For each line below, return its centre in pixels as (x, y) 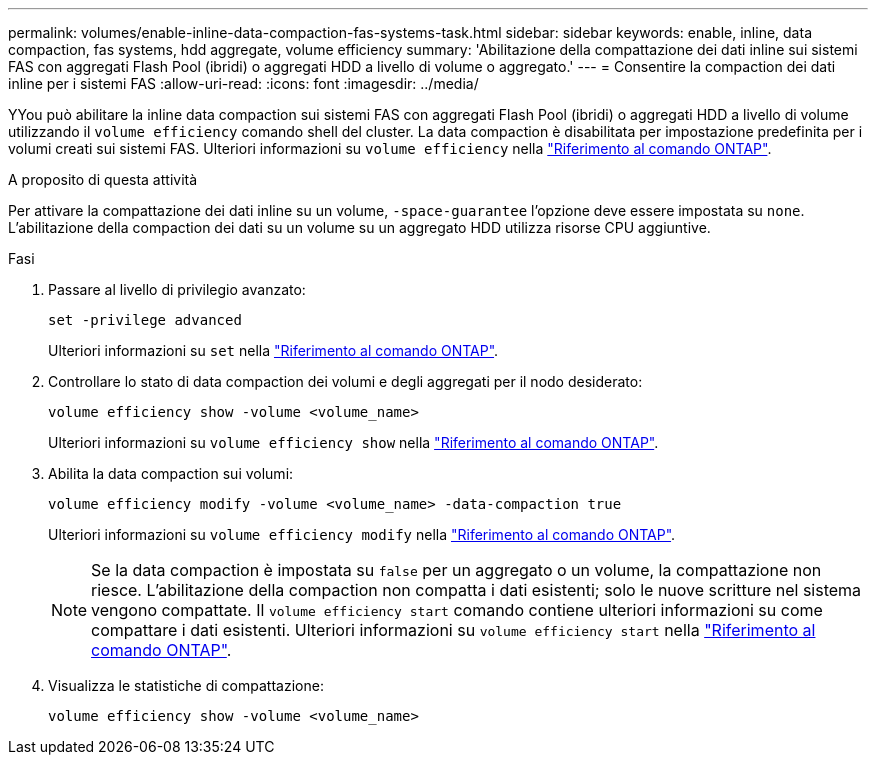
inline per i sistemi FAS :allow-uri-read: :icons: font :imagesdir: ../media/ (243, 83)
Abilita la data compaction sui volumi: (171, 473)
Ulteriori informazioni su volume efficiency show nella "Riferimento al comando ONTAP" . (353, 442)
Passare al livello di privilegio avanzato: (177, 289)
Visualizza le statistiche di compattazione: (186, 685)
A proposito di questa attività (103, 179)
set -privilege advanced (145, 320)
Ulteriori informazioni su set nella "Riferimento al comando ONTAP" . (273, 350)
